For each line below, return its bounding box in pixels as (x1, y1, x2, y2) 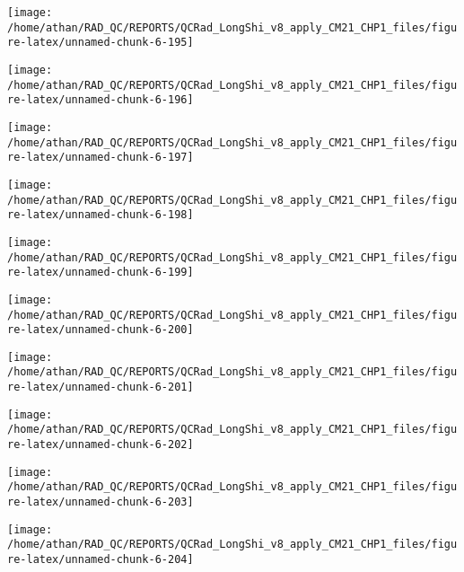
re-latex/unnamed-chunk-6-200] (7, 323, 194, 337)
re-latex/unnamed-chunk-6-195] (7, 36, 194, 49)
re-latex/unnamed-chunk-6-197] (7, 151, 194, 164)
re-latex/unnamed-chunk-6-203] (7, 496, 194, 509)
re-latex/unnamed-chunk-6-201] (7, 381, 194, 394)
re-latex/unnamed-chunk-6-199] (7, 266, 194, 279)
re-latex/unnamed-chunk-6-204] (7, 553, 194, 567)
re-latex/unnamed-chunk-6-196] (7, 93, 194, 107)
